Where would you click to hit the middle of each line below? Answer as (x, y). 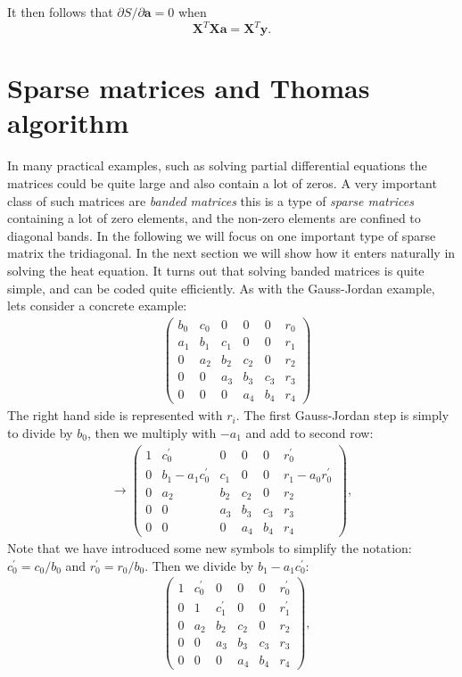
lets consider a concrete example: (97, 305)
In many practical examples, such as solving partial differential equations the (217, 165)
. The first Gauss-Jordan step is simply (342, 415)
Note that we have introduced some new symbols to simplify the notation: (210, 548)
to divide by (40, 432)
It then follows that (60, 12)
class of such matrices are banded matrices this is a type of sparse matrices (210, 200)
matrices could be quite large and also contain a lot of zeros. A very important (222, 183)
